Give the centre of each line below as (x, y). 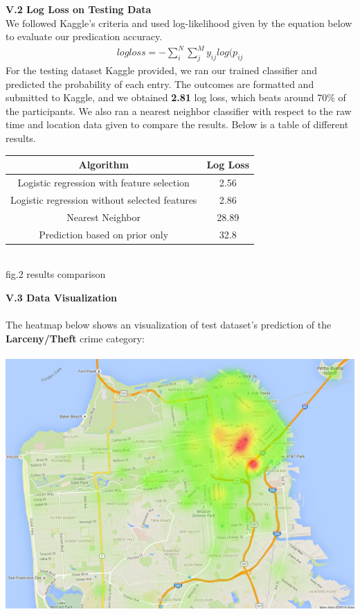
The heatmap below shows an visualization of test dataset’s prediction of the (169, 325)
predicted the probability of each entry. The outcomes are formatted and (160, 84)
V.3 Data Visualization (62, 297)
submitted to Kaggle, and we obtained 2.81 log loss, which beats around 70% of (176, 97)
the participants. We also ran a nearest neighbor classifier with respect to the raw (179, 111)
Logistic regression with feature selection (103, 183)
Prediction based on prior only (104, 234)
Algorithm (103, 165)
